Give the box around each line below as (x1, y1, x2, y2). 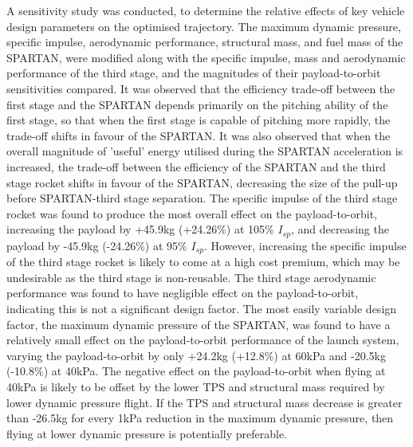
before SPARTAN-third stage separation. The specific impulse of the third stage (6, 190, 398, 206)
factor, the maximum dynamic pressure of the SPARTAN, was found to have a (6, 316, 391, 332)
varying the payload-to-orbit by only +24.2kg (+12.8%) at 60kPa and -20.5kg (6, 347, 386, 363)
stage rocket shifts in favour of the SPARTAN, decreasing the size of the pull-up (6, 174, 398, 190)
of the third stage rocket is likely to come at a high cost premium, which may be (6, 253, 400, 270)
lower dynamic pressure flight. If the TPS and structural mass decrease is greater (6, 394, 403, 410)
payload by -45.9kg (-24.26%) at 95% (6, 237, 187, 253)
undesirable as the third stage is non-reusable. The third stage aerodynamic (6, 269, 376, 285)
